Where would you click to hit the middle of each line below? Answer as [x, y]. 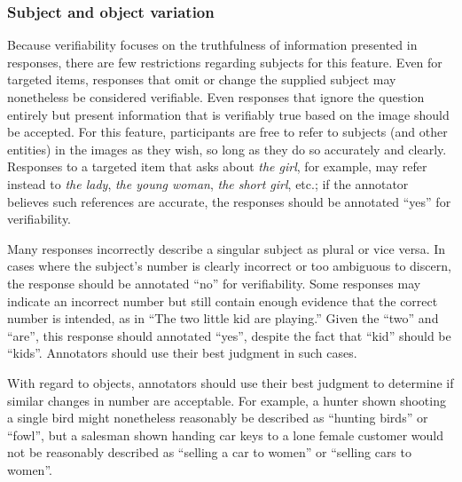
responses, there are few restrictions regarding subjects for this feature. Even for [225, 62]
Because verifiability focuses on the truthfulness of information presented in [212, 45]
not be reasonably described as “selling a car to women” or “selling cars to [209, 452]
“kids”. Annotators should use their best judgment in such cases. [182, 353]
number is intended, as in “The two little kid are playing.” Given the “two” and [223, 318]
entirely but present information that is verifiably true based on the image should [228, 114]
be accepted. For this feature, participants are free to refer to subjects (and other [227, 132]
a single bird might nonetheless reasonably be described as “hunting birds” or [218, 418]
